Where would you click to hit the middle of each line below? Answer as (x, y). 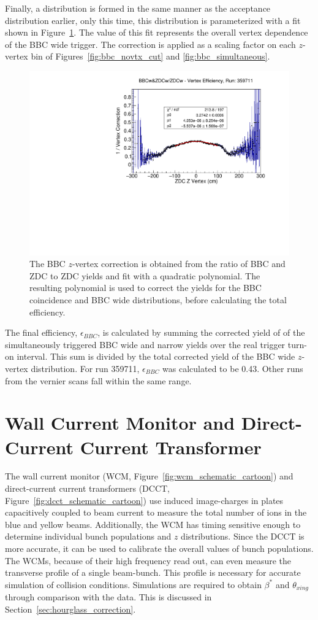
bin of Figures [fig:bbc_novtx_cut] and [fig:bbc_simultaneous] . (150, 56)
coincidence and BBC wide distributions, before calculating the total (158, 300)
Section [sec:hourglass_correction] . (70, 609)
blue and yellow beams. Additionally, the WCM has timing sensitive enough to (153, 524)
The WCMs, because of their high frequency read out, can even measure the (148, 560)
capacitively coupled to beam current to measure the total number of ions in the (156, 512)
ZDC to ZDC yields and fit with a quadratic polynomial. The (145, 275)
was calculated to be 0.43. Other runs (233, 368)
